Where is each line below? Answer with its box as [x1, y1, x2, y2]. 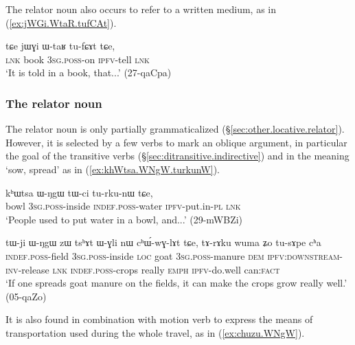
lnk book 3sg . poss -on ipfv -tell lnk [5, 52, 150, 66]
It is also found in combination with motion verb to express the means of [5, 312, 313, 326]
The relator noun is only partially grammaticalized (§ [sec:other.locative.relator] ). [5, 122, 345, 136]
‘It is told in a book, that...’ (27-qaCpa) [5, 65, 172, 80]
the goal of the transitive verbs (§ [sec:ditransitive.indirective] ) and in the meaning [5, 148, 350, 163]
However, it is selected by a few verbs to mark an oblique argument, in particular [5, 135, 347, 149]
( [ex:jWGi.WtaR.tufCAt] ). [5, 15, 117, 30]
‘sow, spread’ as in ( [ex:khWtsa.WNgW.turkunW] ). [5, 162, 220, 176]
